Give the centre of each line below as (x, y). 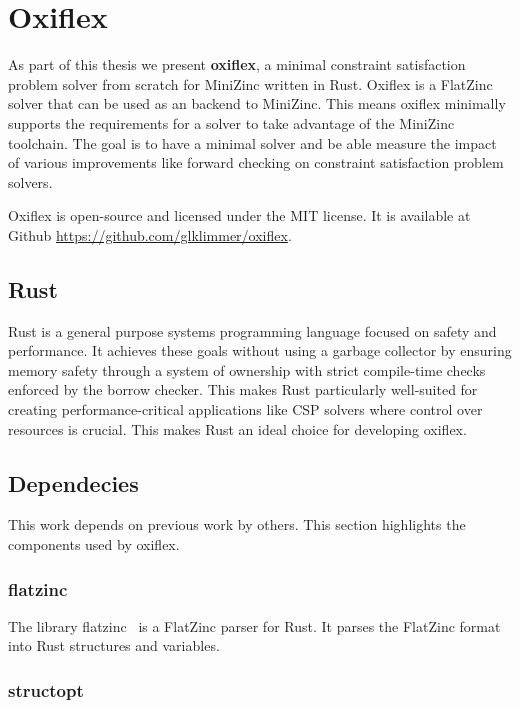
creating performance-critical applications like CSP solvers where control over (245, 409)
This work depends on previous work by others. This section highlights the (237, 524)
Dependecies (73, 482)
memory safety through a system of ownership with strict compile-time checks (247, 369)
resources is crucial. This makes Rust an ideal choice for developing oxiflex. (237, 428)
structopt (46, 689)
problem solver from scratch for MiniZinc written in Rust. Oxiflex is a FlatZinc (250, 83)
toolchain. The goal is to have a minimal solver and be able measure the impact (252, 142)
